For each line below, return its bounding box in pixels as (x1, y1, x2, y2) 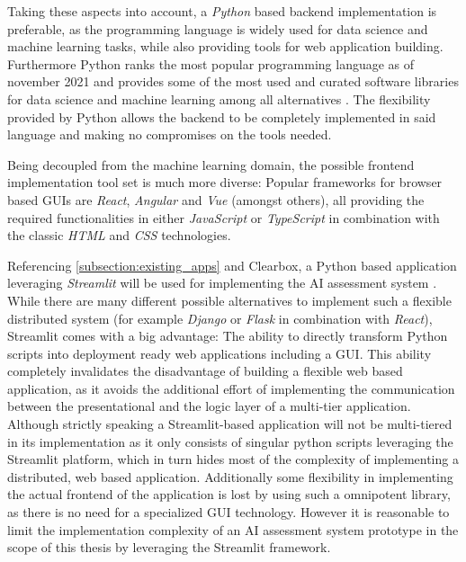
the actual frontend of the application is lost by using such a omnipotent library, (7, 485, 451, 504)
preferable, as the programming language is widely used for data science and (7, 19, 428, 38)
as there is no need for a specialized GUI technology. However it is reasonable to (7, 503, 450, 522)
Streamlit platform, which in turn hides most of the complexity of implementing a (7, 450, 459, 468)
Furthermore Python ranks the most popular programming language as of (7, 54, 415, 73)
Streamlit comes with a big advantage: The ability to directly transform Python (7, 326, 448, 345)
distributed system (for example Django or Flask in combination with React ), (7, 308, 433, 327)
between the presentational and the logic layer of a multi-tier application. (7, 397, 411, 415)
